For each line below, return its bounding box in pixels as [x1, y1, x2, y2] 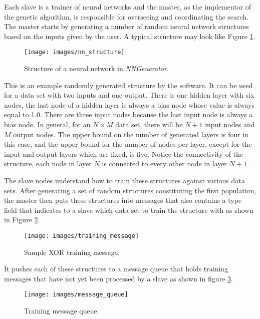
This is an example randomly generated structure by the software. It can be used [4, 80, 253, 90]
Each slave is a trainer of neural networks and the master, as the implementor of [4, 2, 251, 12]
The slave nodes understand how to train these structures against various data [4, 175, 245, 185]
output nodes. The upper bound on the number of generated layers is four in [13, 129, 249, 139]
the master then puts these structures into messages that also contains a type [4, 195, 242, 205]
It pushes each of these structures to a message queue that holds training [4, 263, 228, 274]
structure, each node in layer [4, 158, 92, 169]
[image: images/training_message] [24, 232, 139, 239]
